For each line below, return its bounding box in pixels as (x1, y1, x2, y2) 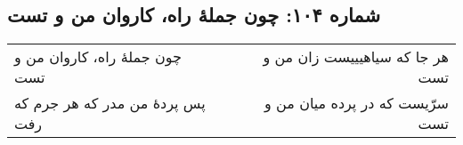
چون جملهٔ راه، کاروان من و (14, 46, 182, 68)
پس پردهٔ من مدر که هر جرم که (14, 93, 206, 114)
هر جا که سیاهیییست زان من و (263, 46, 449, 68)
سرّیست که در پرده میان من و (264, 93, 449, 114)
